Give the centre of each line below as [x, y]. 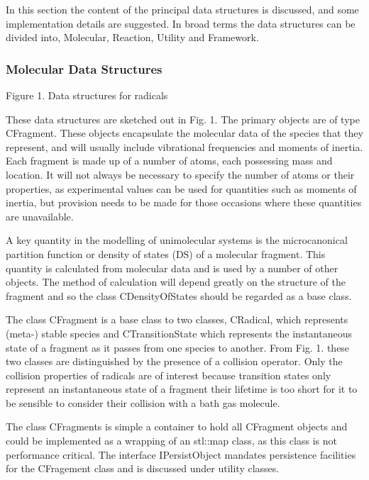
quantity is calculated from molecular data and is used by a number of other [172, 268]
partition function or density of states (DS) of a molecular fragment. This [166, 253]
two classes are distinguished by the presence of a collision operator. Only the [174, 361]
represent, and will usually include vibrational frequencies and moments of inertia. [184, 146]
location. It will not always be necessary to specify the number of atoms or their [180, 174]
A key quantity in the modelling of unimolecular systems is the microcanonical [177, 240]
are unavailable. [40, 216]
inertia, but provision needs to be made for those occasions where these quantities [184, 202]
